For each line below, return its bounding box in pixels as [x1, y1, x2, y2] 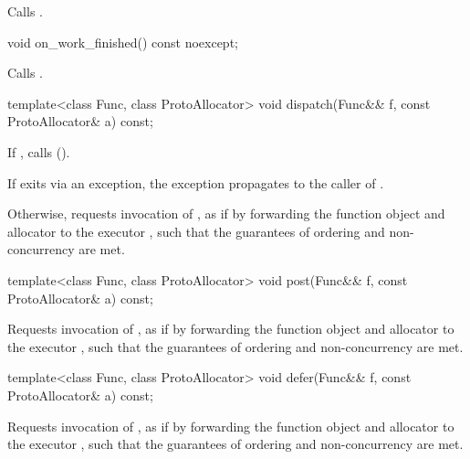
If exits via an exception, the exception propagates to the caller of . [7, 173, 384, 192]
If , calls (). [7, 142, 70, 161]
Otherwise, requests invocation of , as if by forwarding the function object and [7, 204, 445, 223]
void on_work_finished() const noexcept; [7, 32, 238, 51]
